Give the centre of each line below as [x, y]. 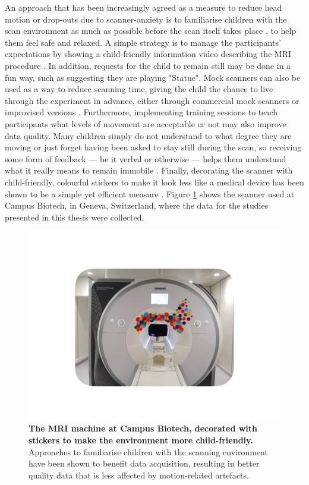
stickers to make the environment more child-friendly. [141, 440]
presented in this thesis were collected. [75, 217]
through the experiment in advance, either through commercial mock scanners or [152, 100]
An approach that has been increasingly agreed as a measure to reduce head [144, 7]
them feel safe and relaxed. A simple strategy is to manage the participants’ [143, 42]
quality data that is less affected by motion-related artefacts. [139, 475]
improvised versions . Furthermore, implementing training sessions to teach [141, 112]
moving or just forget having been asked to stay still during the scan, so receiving [153, 147]
